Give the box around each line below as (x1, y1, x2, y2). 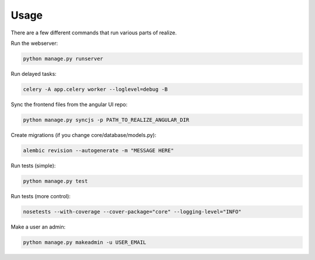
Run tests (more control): (10, 192, 71, 199)
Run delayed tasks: (10, 70, 57, 77)
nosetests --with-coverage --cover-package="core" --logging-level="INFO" (23, 208, 242, 215)
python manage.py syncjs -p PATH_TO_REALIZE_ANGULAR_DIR (23, 117, 190, 123)
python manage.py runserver (23, 55, 103, 62)
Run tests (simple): (10, 162, 56, 169)
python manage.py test (23, 178, 88, 184)
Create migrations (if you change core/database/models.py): (10, 131, 157, 138)
